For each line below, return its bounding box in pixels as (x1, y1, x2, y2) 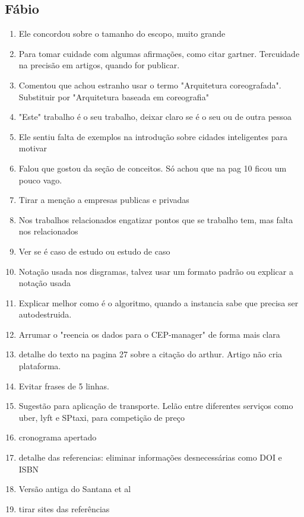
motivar (18, 142, 47, 154)
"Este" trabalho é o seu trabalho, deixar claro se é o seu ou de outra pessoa (18, 110, 292, 123)
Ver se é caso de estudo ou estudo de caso (18, 245, 170, 257)
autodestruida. (18, 308, 72, 321)
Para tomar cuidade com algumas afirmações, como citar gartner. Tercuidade (18, 47, 300, 59)
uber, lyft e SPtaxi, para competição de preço (18, 411, 185, 423)
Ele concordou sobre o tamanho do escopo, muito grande (18, 27, 226, 40)
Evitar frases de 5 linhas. (18, 379, 109, 392)
